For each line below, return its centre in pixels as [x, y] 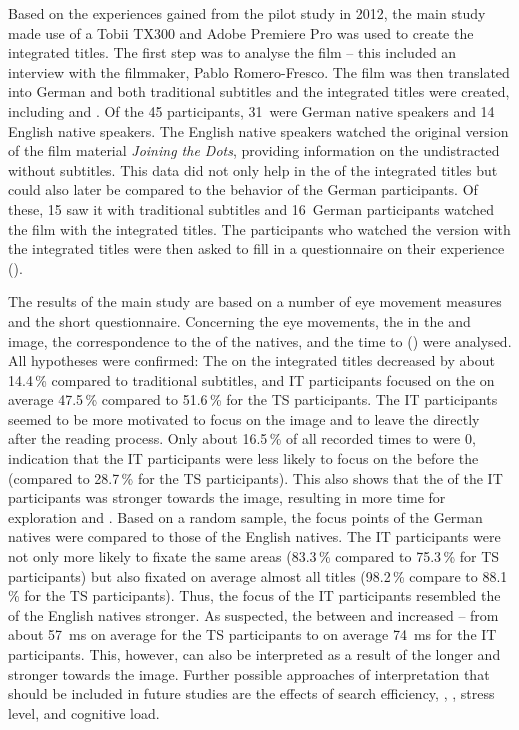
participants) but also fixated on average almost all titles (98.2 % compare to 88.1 [258, 575]
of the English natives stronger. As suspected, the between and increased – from [253, 614]
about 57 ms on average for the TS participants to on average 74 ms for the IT [252, 634]
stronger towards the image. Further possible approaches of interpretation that [249, 673]
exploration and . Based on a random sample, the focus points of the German [245, 516]
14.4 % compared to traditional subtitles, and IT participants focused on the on [251, 379]
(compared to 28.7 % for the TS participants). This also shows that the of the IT [255, 477]
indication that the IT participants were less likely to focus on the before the [243, 458]
